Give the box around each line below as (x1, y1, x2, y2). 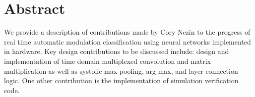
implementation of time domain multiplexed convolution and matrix (4, 55, 211, 66)
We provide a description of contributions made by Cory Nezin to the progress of (4, 27, 251, 37)
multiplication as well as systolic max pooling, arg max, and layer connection (4, 65, 238, 76)
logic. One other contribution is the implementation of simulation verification (4, 75, 239, 86)
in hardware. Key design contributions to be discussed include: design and (4, 46, 229, 56)
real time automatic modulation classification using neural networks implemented (4, 36, 251, 47)
